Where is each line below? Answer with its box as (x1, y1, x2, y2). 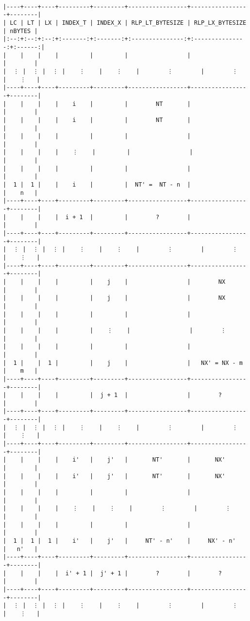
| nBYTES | (3, 27, 38, 34)
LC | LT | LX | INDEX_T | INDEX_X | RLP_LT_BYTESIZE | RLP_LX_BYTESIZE (10, 19, 247, 26)
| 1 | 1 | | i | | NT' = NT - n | (3, 181, 191, 189)
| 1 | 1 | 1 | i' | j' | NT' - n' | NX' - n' (3, 537, 236, 544)
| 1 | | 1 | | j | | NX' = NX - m (3, 359, 243, 366)
